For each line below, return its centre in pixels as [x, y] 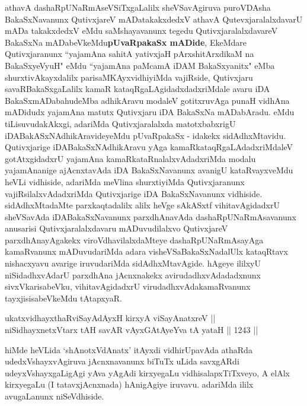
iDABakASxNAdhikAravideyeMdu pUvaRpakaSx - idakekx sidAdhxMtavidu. [145, 135]
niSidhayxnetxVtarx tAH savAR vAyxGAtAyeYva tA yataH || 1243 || [132, 330]
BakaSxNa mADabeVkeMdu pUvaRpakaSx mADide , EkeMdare [126, 42]
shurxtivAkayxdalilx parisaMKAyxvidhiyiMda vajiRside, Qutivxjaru [129, 77]
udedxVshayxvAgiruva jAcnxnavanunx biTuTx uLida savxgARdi [122, 361]
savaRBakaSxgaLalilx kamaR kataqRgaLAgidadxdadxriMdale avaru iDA [137, 89]
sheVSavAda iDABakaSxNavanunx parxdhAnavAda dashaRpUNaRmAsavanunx [151, 216]
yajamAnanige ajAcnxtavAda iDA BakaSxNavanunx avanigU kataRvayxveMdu [149, 170]
